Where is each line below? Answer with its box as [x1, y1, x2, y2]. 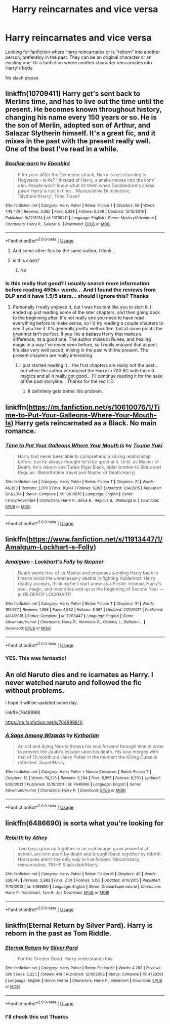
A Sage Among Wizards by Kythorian [5, 732, 99, 739]
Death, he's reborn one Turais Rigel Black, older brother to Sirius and [17, 464, 161, 470]
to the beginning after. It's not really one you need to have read [12, 315, 144, 321]
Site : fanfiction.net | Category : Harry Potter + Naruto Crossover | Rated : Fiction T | [5, 769, 151, 774]
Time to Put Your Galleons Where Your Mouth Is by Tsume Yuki [5, 442, 163, 449]
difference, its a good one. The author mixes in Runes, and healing [12, 336, 151, 342]
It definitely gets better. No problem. [27, 388, 103, 395]
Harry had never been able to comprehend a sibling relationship [17, 453, 151, 459]
